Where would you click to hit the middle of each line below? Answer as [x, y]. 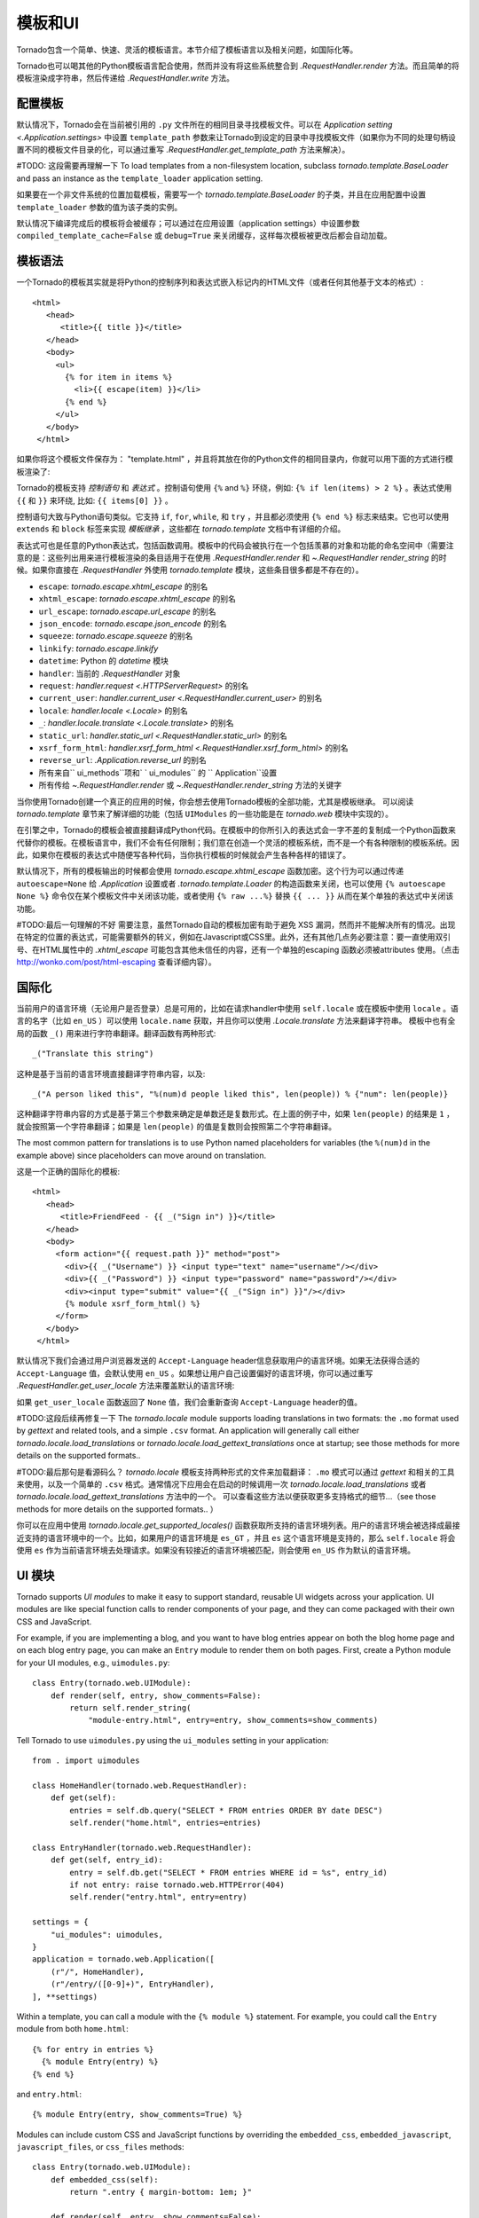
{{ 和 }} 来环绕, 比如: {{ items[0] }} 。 [94, 500]
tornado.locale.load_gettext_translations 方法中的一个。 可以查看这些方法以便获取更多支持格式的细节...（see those [226, 1497]
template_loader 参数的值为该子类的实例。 [99, 207]
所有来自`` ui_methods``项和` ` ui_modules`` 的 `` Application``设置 [158, 773]
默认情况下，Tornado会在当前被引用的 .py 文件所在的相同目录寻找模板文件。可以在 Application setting [204, 125]
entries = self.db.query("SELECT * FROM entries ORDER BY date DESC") [226, 1810]
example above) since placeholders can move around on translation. [141, 1155]
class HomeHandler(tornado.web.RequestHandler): [140, 1785]
